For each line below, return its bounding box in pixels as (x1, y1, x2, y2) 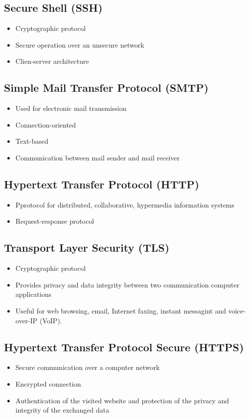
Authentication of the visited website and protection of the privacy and (15, 395, 229, 405)
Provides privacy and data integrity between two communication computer (15, 279, 240, 289)
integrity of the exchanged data (15, 405, 110, 415)
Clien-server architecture (15, 56, 89, 66)
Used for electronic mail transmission (15, 103, 127, 113)
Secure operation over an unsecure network (15, 39, 144, 50)
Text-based (15, 136, 48, 146)
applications (15, 289, 52, 299)
